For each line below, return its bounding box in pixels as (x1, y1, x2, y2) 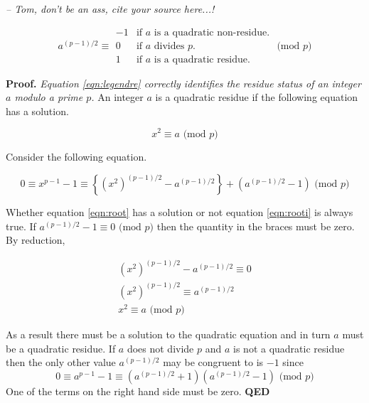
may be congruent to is (163, 355, 264, 370)
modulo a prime (14, 90, 83, 104)
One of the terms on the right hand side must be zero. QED (6, 383, 270, 398)
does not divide (127, 340, 194, 355)
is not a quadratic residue (233, 340, 345, 355)
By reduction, (6, 232, 65, 247)
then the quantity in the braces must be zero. (156, 218, 355, 233)
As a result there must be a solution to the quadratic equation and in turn (6, 327, 331, 342)
